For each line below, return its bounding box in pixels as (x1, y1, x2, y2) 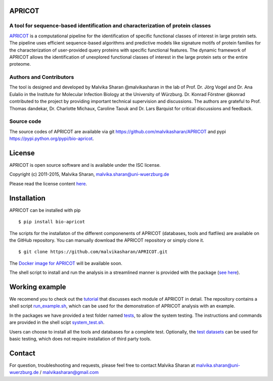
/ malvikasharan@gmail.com (39, 369, 99, 375)
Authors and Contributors (9, 74, 74, 81)
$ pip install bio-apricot (18, 219, 85, 225)
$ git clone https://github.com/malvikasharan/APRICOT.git (18, 249, 168, 255)
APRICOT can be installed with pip (9, 207, 81, 213)
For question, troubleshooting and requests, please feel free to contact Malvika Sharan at (9, 362, 195, 368)
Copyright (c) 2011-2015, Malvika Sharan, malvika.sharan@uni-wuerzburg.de (9, 171, 169, 177)
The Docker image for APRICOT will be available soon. (9, 260, 122, 266)
